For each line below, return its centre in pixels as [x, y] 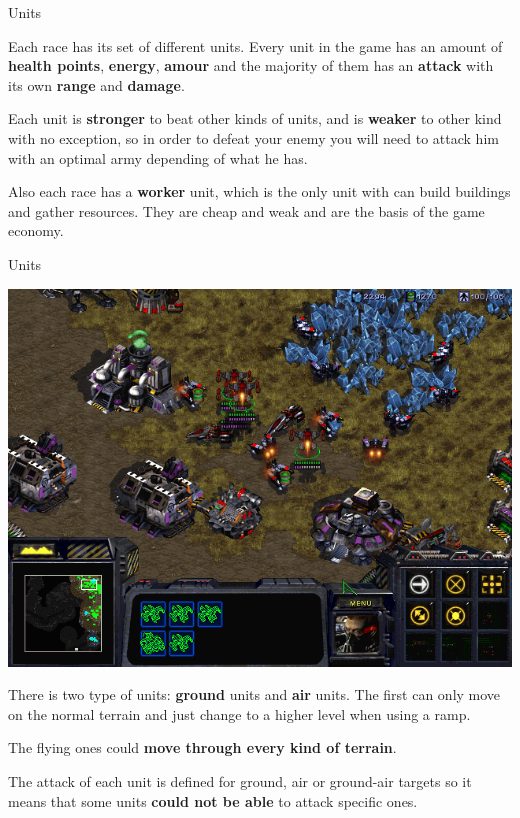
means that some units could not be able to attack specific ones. [213, 800]
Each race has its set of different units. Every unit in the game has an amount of [255, 45]
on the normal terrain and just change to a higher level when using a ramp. [239, 713]
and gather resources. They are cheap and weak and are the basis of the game [246, 210]
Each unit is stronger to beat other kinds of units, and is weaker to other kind [255, 118]
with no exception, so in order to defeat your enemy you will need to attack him [253, 137]
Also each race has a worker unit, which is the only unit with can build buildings [259, 191]
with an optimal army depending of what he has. [158, 157]
